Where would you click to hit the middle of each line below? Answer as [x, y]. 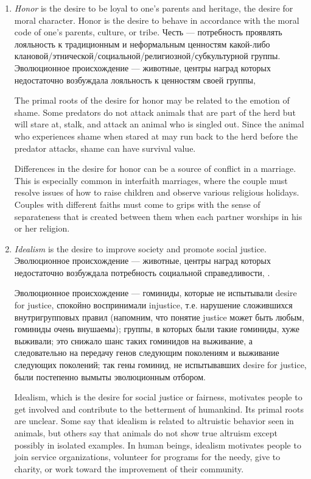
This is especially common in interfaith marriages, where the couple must [151, 180]
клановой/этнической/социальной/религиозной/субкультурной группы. [147, 56]
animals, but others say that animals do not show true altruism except [146, 433]
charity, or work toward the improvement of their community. [129, 468]
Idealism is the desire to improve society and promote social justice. [140, 248]
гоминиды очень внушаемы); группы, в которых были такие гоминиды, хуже [157, 329]
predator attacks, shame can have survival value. [105, 148]
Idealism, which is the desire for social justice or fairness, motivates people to [158, 397]
